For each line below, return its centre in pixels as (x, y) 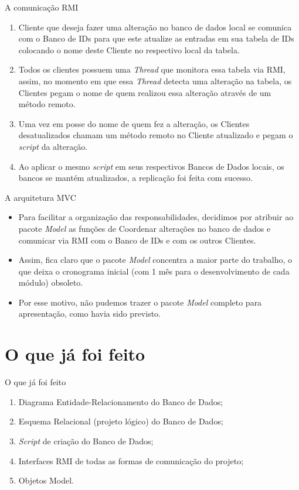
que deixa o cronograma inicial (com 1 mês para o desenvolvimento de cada (154, 271)
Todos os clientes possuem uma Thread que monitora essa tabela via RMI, (152, 69)
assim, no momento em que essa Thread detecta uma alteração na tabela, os (155, 80)
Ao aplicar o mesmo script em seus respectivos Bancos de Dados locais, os (151, 166)
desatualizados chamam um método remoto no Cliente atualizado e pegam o (156, 135)
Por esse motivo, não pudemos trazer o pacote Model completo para (140, 302)
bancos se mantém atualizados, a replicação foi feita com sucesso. (135, 178)
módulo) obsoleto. (51, 282)
